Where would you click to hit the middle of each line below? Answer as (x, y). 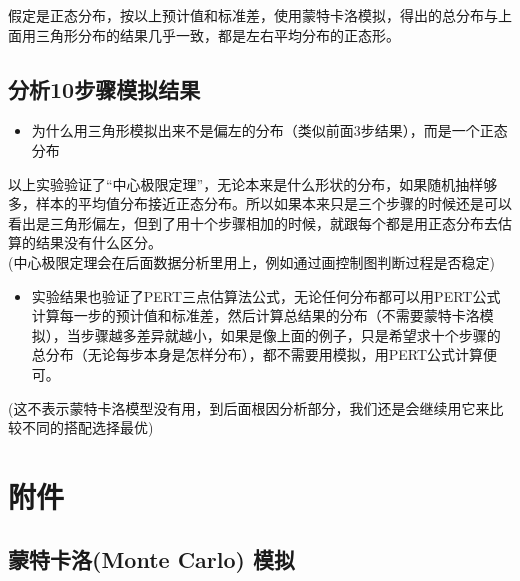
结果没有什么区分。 (98, 242)
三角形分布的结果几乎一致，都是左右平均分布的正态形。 (217, 34)
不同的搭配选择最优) (87, 427)
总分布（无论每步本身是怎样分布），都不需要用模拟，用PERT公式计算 (257, 354)
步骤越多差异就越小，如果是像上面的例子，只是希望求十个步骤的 (290, 334)
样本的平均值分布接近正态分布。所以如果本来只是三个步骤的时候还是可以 (273, 203)
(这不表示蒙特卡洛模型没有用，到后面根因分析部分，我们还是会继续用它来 (249, 407)
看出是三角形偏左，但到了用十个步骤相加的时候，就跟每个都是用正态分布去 (253, 222)
